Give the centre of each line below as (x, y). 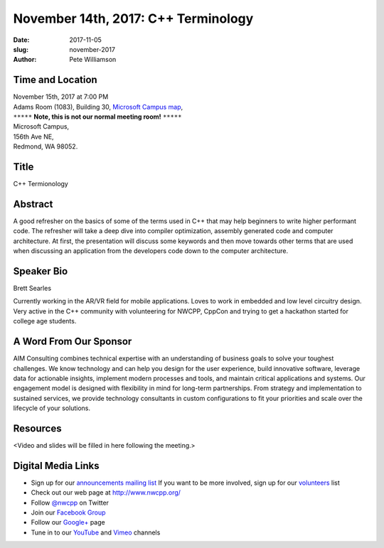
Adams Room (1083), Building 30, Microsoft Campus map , (98, 107)
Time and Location (55, 80)
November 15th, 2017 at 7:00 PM (61, 97)
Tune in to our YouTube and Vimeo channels (96, 532)
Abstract (33, 204)
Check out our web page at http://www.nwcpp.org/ (106, 493)
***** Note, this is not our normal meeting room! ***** (97, 117)
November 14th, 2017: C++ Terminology (133, 18)
